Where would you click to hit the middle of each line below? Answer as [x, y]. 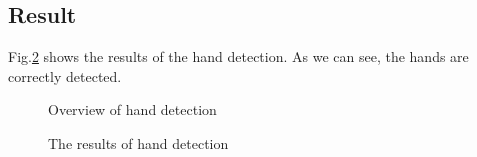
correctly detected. [65, 75]
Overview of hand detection [132, 109]
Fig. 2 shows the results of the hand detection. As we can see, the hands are [238, 56]
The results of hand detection [138, 142]
